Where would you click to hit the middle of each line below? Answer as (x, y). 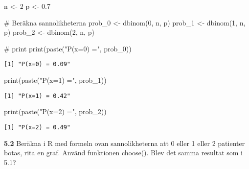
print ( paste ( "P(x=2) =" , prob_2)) (55, 111)
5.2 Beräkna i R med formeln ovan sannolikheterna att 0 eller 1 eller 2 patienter (124, 143)
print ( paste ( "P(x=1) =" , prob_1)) (55, 80)
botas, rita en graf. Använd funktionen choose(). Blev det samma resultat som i (123, 153)
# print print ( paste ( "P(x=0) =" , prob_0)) (68, 48)
